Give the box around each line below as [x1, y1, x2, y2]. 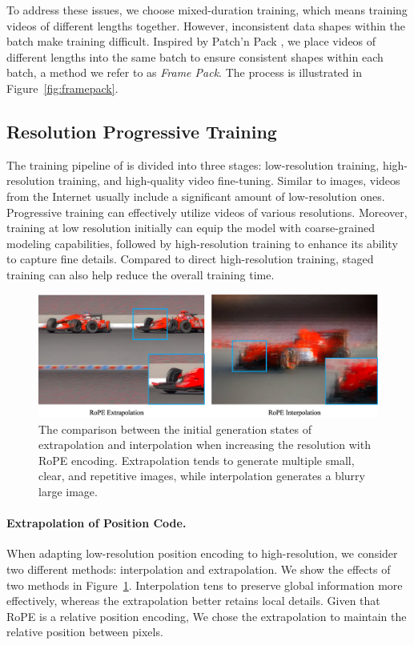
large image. [38, 483, 98, 499]
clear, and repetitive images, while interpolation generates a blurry [38, 467, 365, 484]
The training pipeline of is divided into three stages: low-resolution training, [6, 156, 380, 173]
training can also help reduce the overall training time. [6, 266, 275, 282]
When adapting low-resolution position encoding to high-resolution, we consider [6, 545, 398, 562]
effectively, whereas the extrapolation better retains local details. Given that [6, 592, 380, 609]
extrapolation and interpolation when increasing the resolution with [38, 436, 371, 453]
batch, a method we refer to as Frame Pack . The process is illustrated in [6, 64, 362, 81]
